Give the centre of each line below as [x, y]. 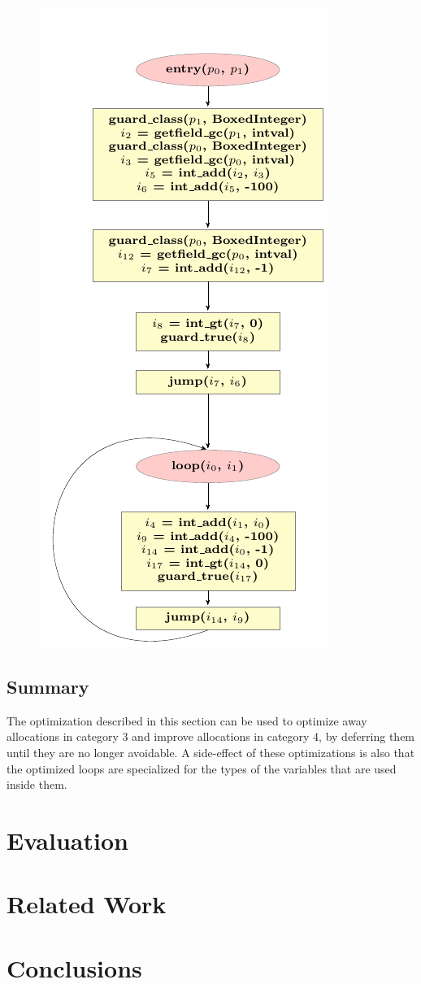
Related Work [87, 904]
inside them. [37, 784]
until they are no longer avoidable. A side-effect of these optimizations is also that [211, 752]
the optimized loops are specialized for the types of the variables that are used [202, 768]
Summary [48, 686]
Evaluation [67, 840]
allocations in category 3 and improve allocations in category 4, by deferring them [211, 736]
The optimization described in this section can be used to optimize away [187, 720]
